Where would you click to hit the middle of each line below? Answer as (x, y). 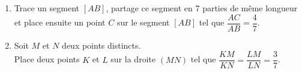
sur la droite (133, 59)
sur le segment (143, 22)
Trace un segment (47, 8)
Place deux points (47, 59)
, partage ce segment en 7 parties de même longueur (202, 8)
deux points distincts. (101, 45)
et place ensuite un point (60, 22)
